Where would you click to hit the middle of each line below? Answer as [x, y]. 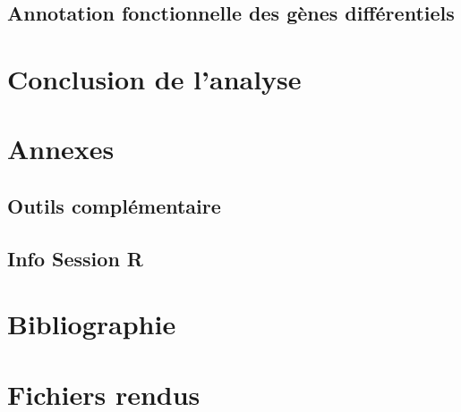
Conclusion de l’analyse [154, 78]
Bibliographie [92, 324]
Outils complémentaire [114, 205]
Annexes [61, 149]
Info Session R [75, 258]
